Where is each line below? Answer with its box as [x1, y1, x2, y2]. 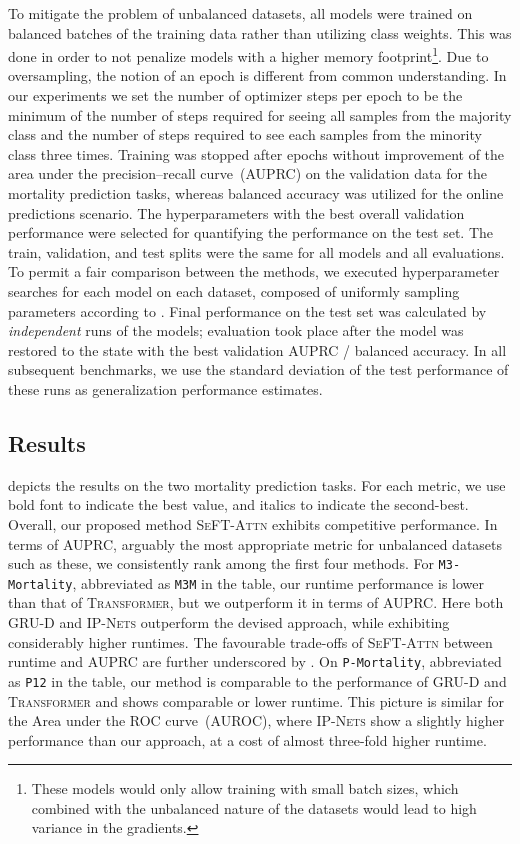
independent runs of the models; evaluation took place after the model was [8, 320, 464, 341]
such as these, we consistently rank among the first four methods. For [8, 553, 434, 574]
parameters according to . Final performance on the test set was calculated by [8, 300, 487, 321]
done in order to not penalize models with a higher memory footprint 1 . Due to [8, 43, 489, 66]
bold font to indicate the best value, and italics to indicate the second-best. [8, 494, 469, 515]
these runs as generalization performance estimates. [8, 378, 323, 399]
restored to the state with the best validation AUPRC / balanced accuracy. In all [8, 339, 507, 360]
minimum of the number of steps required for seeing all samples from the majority [8, 104, 512, 125]
